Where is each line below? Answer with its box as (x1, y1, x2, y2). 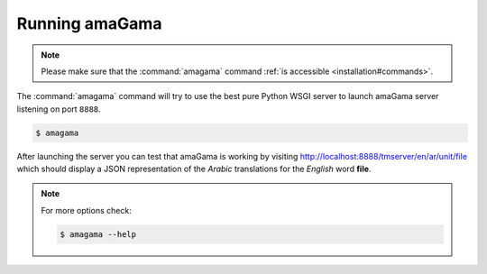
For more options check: (41, 205, 133, 215)
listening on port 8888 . (16, 104, 101, 114)
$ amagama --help (60, 229, 137, 239)
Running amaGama (16, 14, 162, 33)
